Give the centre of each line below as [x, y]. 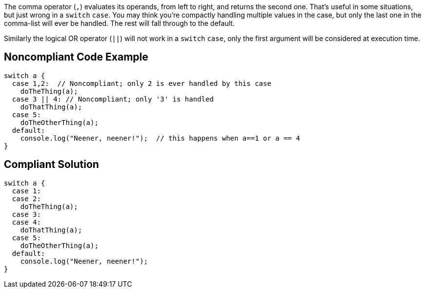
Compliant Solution [51, 165]
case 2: [26, 198]
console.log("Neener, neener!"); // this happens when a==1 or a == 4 [160, 138]
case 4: [26, 222]
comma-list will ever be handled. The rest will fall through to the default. [119, 23]
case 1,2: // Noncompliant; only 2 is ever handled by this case [142, 83]
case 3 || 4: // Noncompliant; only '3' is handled [113, 99]
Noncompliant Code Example [76, 57]
